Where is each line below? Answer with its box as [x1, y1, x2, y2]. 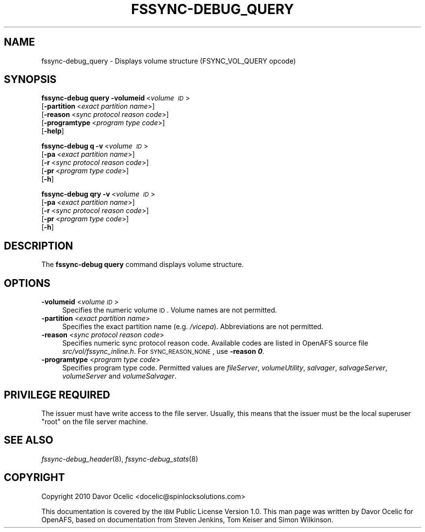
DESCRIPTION [4, 239, 73, 252]
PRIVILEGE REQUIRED [4, 388, 110, 401]
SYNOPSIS [4, 73, 57, 86]
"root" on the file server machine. [41, 417, 148, 426]
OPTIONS [4, 277, 50, 289]
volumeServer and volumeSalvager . [62, 372, 177, 381]
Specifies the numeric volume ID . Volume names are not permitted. [62, 306, 277, 315]
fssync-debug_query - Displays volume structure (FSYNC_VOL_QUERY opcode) [41, 56, 296, 65]
